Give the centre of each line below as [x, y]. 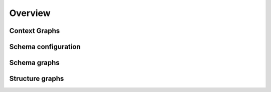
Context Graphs [35, 31]
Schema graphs [34, 63]
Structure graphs [37, 79]
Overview [30, 13]
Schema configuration [45, 47]
